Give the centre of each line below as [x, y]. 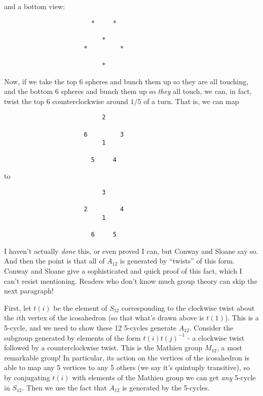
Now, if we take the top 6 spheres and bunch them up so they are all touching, [126, 81]
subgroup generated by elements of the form [72, 337]
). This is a [242, 318]
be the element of [80, 307]
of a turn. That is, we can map [191, 101]
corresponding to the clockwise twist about [188, 307]
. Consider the [211, 327]
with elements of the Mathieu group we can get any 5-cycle [164, 377]
